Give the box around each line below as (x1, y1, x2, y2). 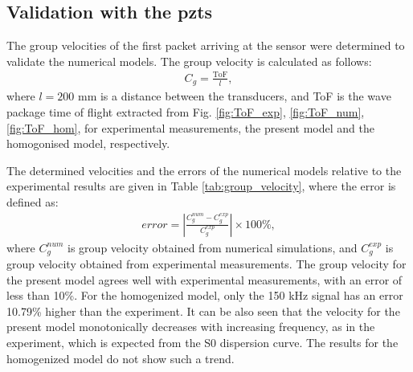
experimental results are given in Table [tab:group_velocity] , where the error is (6, 178, 396, 194)
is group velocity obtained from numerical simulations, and (67, 239, 358, 255)
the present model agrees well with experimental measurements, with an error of (6, 271, 403, 288)
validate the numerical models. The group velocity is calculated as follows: (6, 52, 372, 69)
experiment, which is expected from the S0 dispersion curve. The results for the (6, 334, 399, 350)
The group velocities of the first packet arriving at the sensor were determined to (6, 37, 405, 54)
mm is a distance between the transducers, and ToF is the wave (77, 88, 391, 104)
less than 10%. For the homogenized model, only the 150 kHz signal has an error (6, 287, 403, 304)
